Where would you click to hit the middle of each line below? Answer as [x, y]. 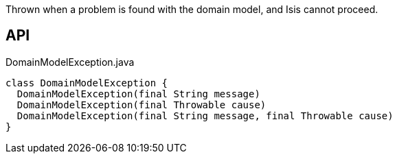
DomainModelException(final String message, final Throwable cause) [205, 115]
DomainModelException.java [70, 62]
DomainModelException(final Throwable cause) [141, 105]
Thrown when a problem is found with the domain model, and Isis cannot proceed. [192, 9]
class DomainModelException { [87, 83]
